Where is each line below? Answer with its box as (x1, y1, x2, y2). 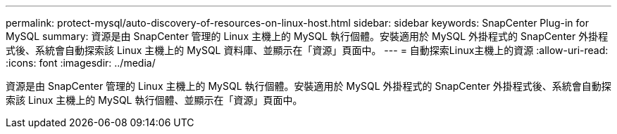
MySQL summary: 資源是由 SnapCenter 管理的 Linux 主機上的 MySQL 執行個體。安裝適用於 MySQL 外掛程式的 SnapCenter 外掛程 (6, 30, 609, 42)
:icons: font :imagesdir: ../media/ (6, 57, 156, 69)
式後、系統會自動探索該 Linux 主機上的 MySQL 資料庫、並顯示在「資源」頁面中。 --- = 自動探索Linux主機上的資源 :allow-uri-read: (6, 44, 609, 56)
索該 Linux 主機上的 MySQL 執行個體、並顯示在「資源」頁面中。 (6, 94, 303, 106)
